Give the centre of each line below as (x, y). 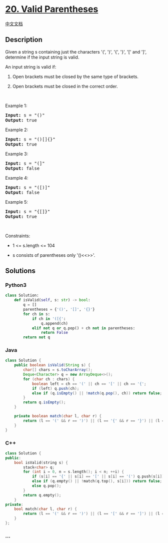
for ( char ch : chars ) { (49, 379)
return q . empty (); (42, 495)
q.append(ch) (54, 323)
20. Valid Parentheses (52, 9)
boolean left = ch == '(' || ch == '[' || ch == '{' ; (89, 384)
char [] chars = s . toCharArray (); (58, 370)
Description (24, 40)
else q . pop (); (46, 486)
